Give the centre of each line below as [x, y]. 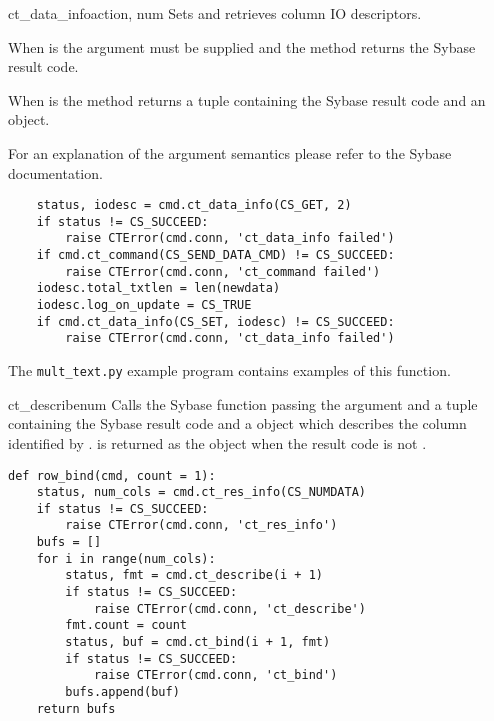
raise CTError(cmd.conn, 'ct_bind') [215, 675]
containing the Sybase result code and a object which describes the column [237, 423]
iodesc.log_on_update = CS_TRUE [144, 305]
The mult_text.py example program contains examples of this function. [229, 370]
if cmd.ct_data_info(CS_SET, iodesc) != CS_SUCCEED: [215, 321]
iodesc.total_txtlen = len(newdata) [158, 288]
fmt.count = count [126, 625]
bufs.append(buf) [122, 692]
